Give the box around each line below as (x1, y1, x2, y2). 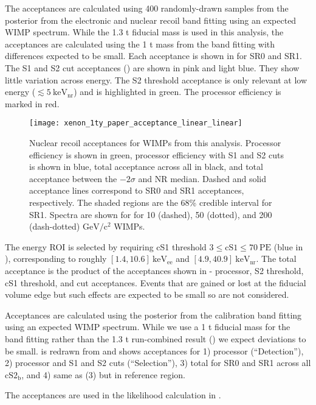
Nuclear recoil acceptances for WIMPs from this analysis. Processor (29, 136, 281, 149)
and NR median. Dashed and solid (138, 172, 267, 185)
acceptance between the (29, 172, 117, 185)
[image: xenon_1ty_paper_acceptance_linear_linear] (29, 119, 242, 128)
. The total (256, 252, 297, 265)
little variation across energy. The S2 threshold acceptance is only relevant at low (5, 73, 307, 86)
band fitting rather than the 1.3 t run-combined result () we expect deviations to (5, 332, 306, 345)
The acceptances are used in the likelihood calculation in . (5, 389, 221, 401)
